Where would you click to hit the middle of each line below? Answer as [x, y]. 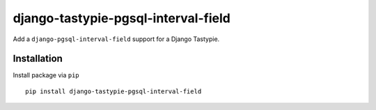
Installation [38, 59]
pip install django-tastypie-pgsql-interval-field [113, 91]
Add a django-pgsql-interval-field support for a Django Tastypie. [116, 39]
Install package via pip [46, 75]
